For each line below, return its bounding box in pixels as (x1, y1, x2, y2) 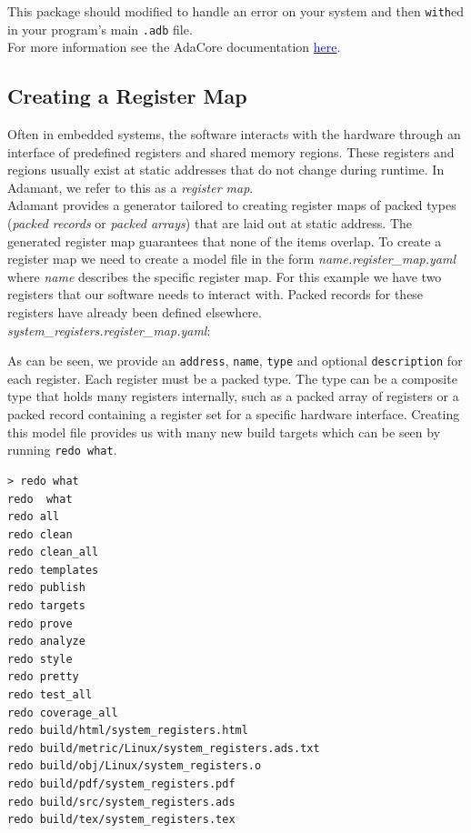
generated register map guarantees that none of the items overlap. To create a (7, 231, 442, 250)
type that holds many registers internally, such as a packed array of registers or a (7, 386, 459, 406)
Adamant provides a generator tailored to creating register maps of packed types (7, 196, 456, 215)
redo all (7, 510, 60, 524)
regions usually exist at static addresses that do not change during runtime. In (7, 160, 445, 179)
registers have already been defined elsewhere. (7, 303, 262, 322)
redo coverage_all (7, 706, 118, 719)
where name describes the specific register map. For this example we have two (7, 266, 442, 286)
